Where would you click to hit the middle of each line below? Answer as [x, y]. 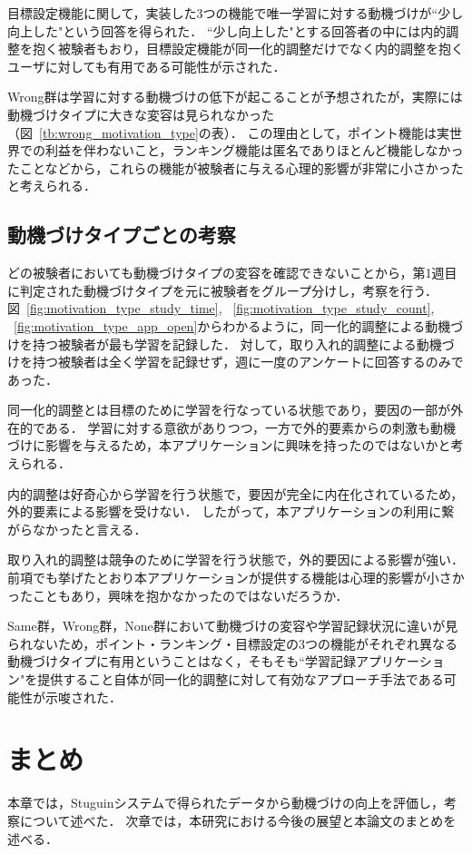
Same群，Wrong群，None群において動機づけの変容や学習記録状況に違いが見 [233, 626]
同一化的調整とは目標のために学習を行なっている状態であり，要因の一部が [229, 410]
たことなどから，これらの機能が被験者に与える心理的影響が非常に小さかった [236, 167]
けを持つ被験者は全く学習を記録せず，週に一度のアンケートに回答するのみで [236, 362]
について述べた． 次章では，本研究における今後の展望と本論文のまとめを [238, 820]
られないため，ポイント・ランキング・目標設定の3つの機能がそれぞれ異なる [232, 643]
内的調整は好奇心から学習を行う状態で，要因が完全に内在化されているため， [236, 493]
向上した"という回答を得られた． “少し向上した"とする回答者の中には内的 [227, 30]
